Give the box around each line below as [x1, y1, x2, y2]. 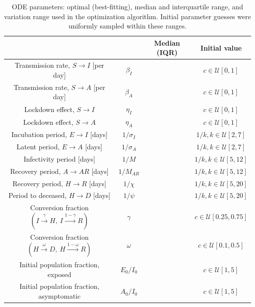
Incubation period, [11, 129, 67, 140]
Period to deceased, [8, 190, 67, 200]
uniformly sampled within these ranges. [68, 21, 187, 31]
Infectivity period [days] [24, 153, 96, 164]
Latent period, [16, 141, 60, 152]
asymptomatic [38, 290, 81, 301]
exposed [48, 269, 72, 279]
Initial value [200, 42, 242, 53]
